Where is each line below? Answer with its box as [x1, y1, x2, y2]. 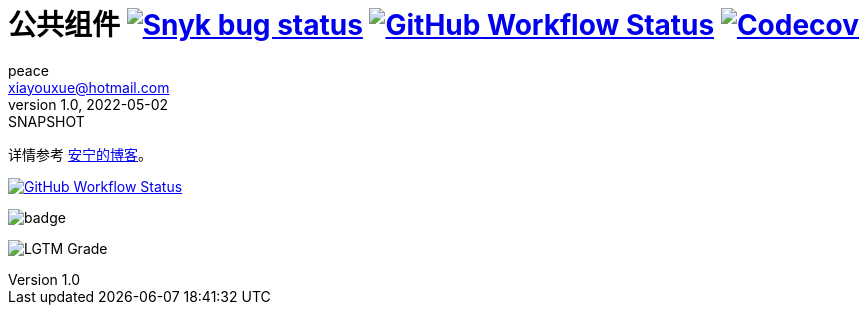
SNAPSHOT [8, 112, 85, 130]
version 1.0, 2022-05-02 [8, 95, 169, 113]
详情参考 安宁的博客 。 [8, 145, 152, 163]
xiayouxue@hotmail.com [8, 78, 170, 96]
